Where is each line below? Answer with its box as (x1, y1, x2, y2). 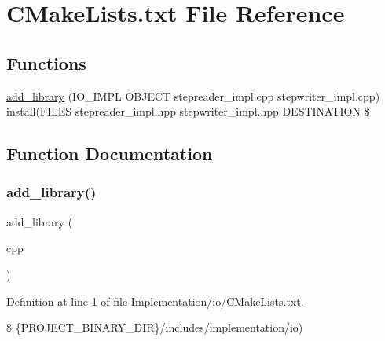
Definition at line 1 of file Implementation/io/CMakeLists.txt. (6, 292, 304, 309)
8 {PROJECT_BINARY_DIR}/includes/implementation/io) (6, 319, 303, 335)
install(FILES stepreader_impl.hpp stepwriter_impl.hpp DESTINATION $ (6, 103, 370, 119)
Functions (6, 50, 86, 75)
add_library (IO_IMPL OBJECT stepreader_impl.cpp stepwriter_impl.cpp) (6, 87, 380, 104)
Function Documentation (6, 141, 213, 166)
